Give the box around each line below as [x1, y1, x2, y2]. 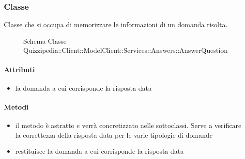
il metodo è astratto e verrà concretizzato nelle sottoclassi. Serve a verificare [15, 120, 242, 130]
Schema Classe [23, 35, 67, 46]
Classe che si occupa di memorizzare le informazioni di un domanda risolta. [4, 19, 228, 30]
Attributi [4, 64, 35, 74]
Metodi [4, 101, 29, 111]
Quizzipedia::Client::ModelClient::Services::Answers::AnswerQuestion [23, 45, 228, 55]
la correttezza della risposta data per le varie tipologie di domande [15, 129, 213, 140]
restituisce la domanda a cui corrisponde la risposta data [15, 146, 184, 156]
